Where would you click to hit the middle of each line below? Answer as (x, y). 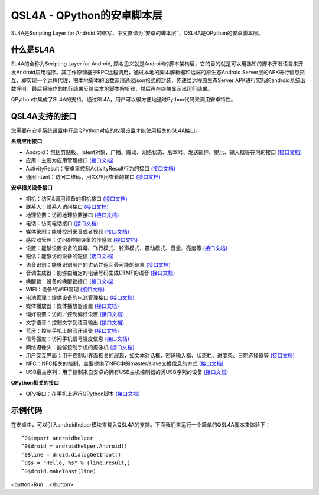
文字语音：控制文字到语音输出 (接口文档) (75, 322)
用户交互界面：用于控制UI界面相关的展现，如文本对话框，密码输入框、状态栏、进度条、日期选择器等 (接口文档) (160, 355)
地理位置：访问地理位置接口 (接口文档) (72, 215)
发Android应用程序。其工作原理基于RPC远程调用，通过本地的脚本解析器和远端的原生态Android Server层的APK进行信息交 (158, 72)
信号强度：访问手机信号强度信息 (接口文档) (78, 339)
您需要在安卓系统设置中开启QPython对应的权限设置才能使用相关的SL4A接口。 (106, 130)
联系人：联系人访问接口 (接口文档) (67, 207)
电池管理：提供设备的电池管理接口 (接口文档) (80, 297)
